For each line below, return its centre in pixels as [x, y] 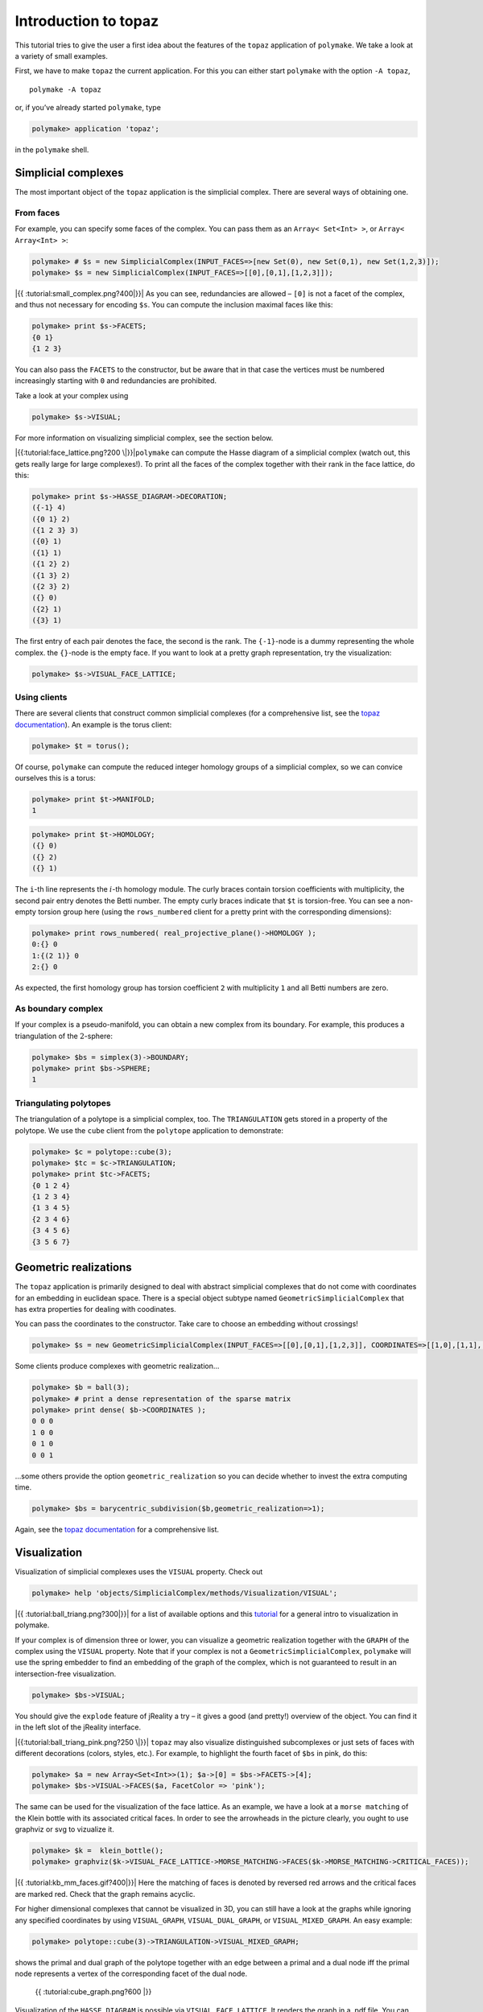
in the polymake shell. [52, 150]
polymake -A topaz [66, 89]
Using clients [41, 697]
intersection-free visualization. [66, 1673]
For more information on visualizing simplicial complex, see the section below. [144, 438]
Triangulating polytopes [63, 1103]
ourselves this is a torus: [55, 778]
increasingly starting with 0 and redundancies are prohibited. [116, 381]
